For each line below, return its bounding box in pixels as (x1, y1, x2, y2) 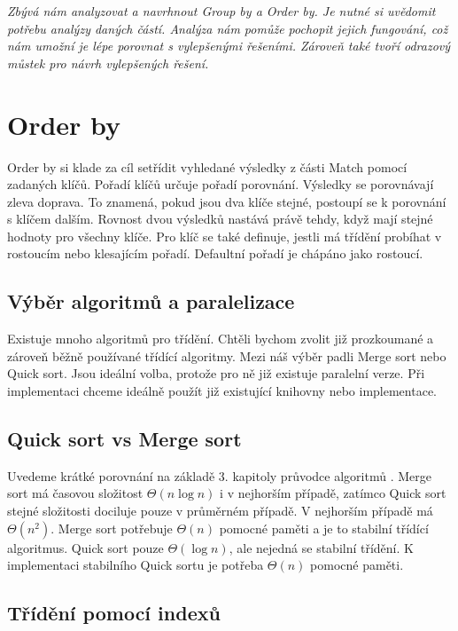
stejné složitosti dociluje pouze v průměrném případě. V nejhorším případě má (7, 501, 433, 520)
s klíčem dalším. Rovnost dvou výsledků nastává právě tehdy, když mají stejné (7, 209, 433, 228)
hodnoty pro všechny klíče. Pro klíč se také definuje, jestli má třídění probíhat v (7, 226, 442, 245)
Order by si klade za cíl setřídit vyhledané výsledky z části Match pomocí (7, 157, 408, 176)
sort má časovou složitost (7, 484, 144, 502)
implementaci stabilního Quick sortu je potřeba (7, 556, 264, 574)
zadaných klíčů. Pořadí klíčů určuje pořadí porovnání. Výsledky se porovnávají (7, 175, 434, 193)
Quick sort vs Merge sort (7, 425, 242, 453)
